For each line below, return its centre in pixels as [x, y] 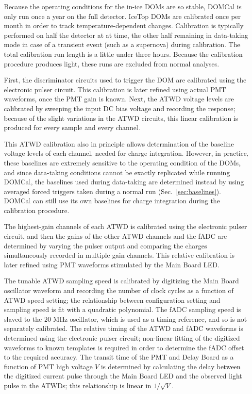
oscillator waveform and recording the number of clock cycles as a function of [119, 290]
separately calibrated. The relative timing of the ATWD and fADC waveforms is [124, 328]
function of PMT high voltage [48, 366]
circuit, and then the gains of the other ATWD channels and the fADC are [116, 236]
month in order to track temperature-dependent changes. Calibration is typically [124, 25]
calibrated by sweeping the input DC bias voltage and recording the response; [120, 108]
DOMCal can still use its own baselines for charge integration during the [112, 201]
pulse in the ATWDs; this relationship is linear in [78, 385]
